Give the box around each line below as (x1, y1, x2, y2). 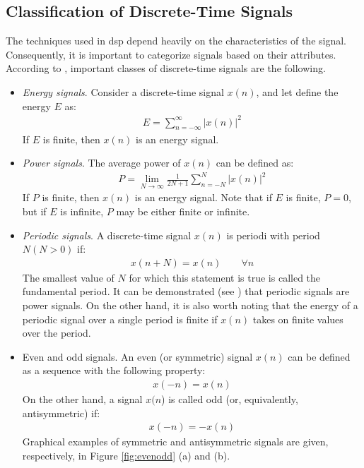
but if (22, 204, 47, 219)
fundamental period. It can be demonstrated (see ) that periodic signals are (22, 284, 350, 299)
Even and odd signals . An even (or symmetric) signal (22, 349, 253, 364)
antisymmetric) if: (22, 405, 100, 420)
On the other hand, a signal (22, 392, 143, 407)
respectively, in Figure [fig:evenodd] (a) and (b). (22, 448, 230, 462)
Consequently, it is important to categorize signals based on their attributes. (6, 47, 336, 61)
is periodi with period (226, 227, 320, 242)
